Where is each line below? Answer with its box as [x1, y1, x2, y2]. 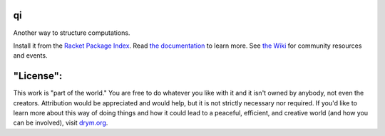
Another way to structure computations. [13, 28, 130, 37]
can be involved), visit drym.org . [13, 118, 108, 127]
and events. [13, 51, 48, 60]
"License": [13, 70, 63, 82]
